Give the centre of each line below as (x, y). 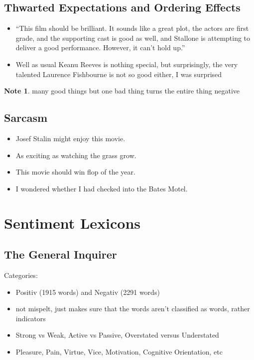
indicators (31, 318)
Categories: (21, 275)
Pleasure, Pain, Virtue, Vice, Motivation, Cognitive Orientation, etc (119, 351)
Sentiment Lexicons (72, 223)
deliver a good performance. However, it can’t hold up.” (100, 47)
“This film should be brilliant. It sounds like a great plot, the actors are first (132, 28)
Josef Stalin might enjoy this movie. (70, 138)
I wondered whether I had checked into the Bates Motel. (102, 188)
